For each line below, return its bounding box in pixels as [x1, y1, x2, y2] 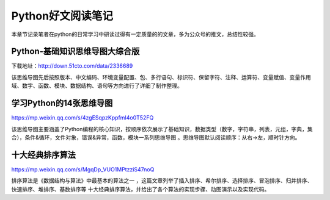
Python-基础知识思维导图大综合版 [11, 46, 140, 57]
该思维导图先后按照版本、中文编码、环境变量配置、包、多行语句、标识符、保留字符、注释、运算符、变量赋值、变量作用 [11, 73, 311, 80]
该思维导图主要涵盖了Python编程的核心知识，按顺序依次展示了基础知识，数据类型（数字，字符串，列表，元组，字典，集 [11, 125, 313, 132]
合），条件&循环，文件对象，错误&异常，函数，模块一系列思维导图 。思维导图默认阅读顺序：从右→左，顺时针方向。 [11, 134, 301, 141]
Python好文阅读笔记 [11, 9, 113, 23]
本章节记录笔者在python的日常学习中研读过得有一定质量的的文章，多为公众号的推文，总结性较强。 [11, 30, 259, 38]
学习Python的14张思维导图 [11, 98, 113, 109]
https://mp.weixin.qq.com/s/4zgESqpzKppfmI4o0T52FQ [11, 114, 154, 121]
